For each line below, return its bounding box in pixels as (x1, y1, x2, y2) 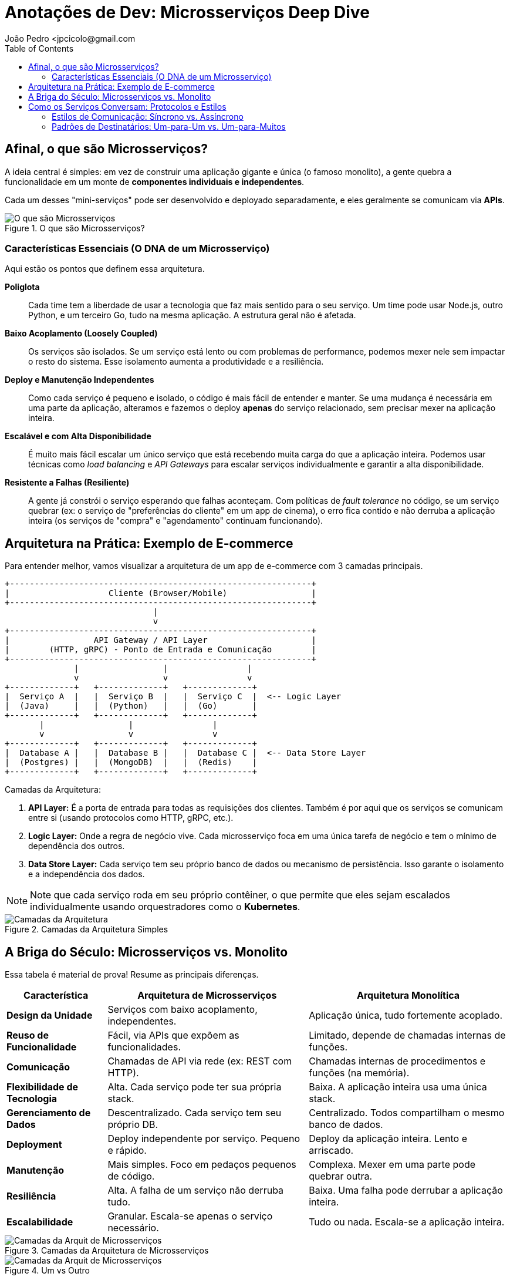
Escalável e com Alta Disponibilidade (5, 431, 151, 442)
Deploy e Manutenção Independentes (5, 375, 154, 385)
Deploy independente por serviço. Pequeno (107, 1133, 300, 1145)
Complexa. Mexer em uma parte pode (309, 1158, 476, 1171)
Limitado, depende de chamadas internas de (309, 1029, 506, 1042)
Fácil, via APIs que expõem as (107, 1029, 239, 1042)
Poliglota (5, 282, 40, 292)
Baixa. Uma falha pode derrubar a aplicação (309, 1184, 503, 1197)
